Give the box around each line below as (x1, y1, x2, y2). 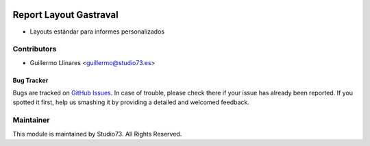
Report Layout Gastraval (12, 9, 119, 21)
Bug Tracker (12, 76, 49, 84)
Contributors (12, 45, 57, 54)
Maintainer (12, 115, 50, 125)
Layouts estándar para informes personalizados (29, 27, 164, 36)
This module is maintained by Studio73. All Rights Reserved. (12, 130, 182, 138)
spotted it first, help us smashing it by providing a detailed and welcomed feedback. (12, 98, 249, 106)
